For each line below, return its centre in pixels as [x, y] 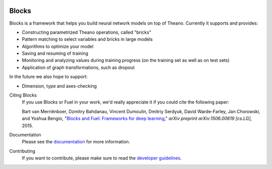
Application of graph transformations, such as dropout [78, 67]
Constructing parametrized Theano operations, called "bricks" [87, 32]
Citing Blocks [23, 95]
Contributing [22, 151]
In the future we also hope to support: [49, 77]
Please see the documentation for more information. [76, 142]
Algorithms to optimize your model [58, 46]
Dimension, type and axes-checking [59, 86]
